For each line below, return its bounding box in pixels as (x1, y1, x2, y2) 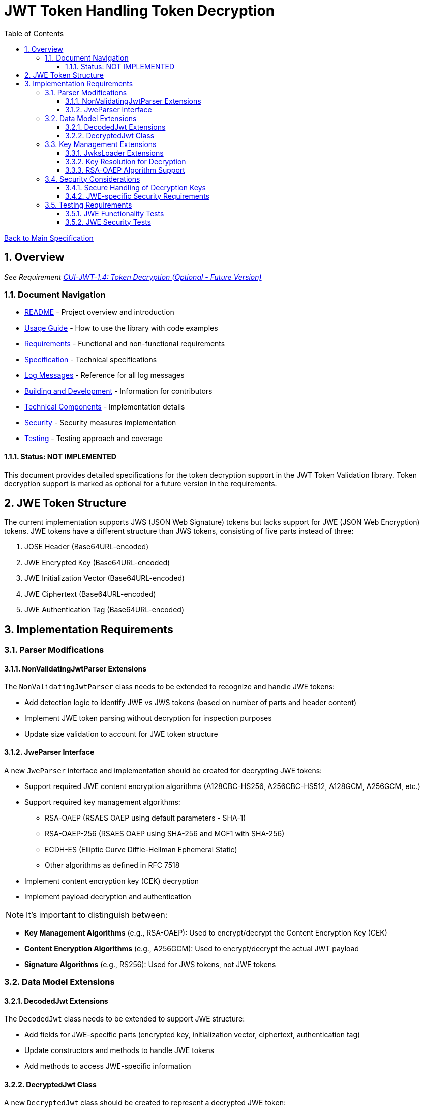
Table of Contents (4, 28, 64, 38)
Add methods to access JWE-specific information (24, 1062, 191, 1071)
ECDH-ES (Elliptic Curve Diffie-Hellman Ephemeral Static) (45, 844, 237, 854)
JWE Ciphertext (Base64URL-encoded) (24, 590, 156, 599)
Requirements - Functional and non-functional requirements (24, 339, 225, 348)
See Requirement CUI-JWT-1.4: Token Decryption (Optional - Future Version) (4, 272, 262, 281)
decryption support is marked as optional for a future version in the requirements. (4, 479, 277, 488)
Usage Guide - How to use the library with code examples (24, 324, 218, 333)
